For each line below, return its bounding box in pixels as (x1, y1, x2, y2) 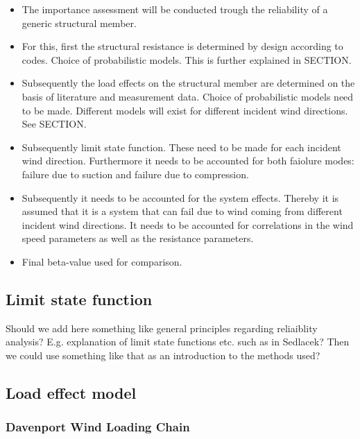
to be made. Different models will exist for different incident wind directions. (22, 103, 348, 117)
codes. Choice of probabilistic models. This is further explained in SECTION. (22, 52, 352, 67)
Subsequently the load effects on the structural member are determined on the (22, 76, 355, 90)
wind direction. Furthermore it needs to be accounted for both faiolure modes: (22, 153, 354, 168)
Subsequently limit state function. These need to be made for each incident (22, 139, 341, 154)
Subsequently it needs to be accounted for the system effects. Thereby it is (22, 190, 339, 205)
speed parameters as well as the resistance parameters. (22, 231, 254, 246)
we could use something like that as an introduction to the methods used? (6, 347, 320, 362)
